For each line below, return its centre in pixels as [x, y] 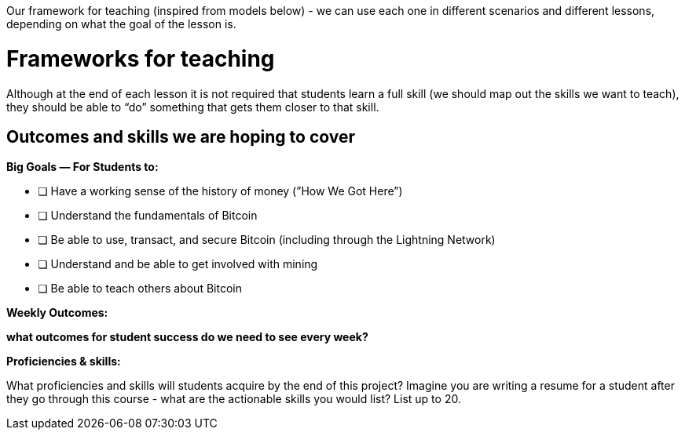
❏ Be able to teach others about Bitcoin [140, 289]
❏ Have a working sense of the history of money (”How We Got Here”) [220, 191]
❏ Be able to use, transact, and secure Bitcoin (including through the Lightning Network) [267, 240]
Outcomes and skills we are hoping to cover [181, 136]
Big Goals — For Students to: [82, 167]
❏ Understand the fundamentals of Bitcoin [148, 216]
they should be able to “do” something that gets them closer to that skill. [193, 107]
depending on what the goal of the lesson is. [121, 24]
